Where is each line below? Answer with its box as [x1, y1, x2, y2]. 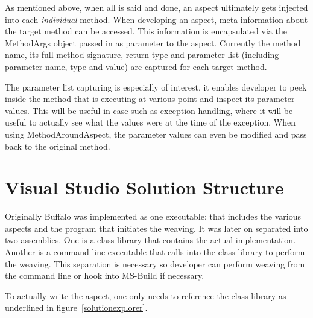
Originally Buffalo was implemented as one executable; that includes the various [5, 210, 301, 223]
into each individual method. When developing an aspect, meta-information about [5, 13, 308, 25]
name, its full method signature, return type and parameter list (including [5, 48, 279, 61]
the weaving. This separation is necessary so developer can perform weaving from [5, 257, 305, 270]
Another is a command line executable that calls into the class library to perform [5, 246, 305, 258]
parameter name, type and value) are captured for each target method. [5, 60, 267, 72]
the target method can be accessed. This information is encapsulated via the [5, 25, 287, 37]
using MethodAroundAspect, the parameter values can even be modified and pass [5, 127, 307, 140]
